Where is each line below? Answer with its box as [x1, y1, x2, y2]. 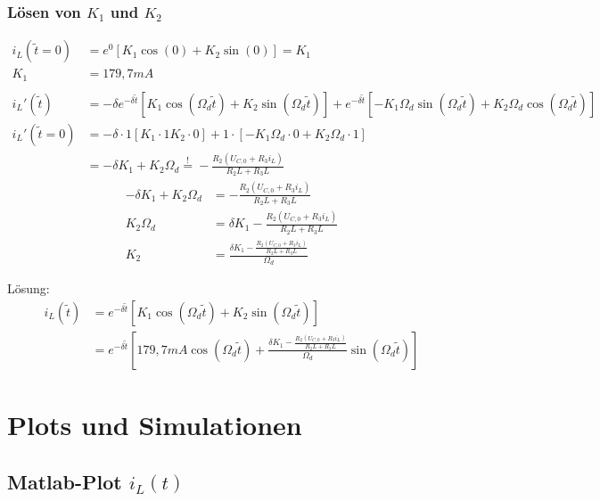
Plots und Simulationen [7, 407, 302, 443]
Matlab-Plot [7, 467, 122, 495]
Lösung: [7, 279, 50, 298]
